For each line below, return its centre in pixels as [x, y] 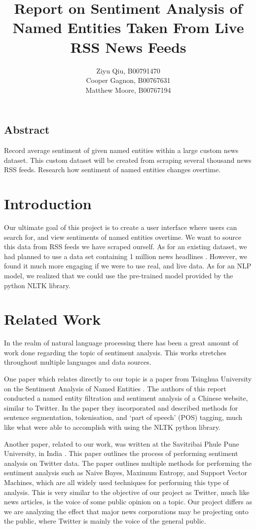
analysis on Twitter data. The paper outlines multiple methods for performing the [128, 463]
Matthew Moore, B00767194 [128, 90]
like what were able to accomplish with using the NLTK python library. [112, 427]
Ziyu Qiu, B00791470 [128, 70]
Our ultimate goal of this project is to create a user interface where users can [121, 227]
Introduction [48, 204]
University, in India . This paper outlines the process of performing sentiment [121, 453]
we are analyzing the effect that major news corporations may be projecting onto [126, 511]
